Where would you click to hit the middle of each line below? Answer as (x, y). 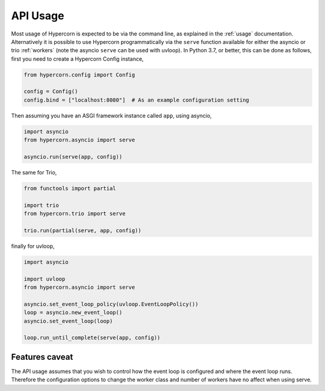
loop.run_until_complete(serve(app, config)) (92, 338)
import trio (42, 205)
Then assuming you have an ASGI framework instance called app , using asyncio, (111, 115)
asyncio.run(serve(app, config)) (73, 157)
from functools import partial (70, 188)
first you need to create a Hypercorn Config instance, (77, 59)
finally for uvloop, (33, 246)
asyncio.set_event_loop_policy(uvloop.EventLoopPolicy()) (111, 304)
